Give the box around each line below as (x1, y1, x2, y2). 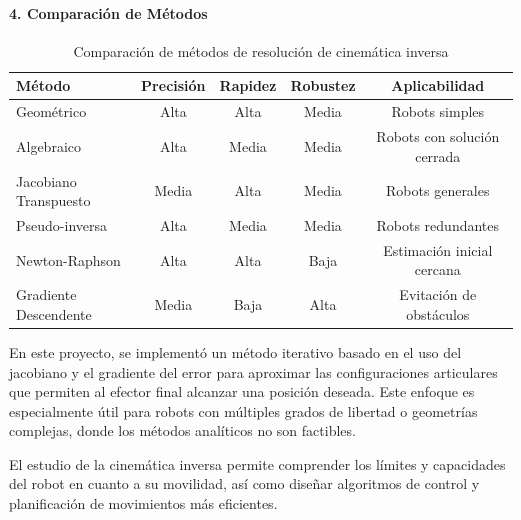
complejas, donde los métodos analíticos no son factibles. (9, 420, 356, 441)
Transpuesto (16, 190, 91, 211)
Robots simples (391, 101, 485, 122)
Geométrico (16, 101, 87, 122)
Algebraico (16, 135, 81, 156)
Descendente (16, 303, 92, 324)
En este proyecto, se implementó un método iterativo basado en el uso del (9, 341, 462, 362)
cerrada (415, 145, 461, 166)
